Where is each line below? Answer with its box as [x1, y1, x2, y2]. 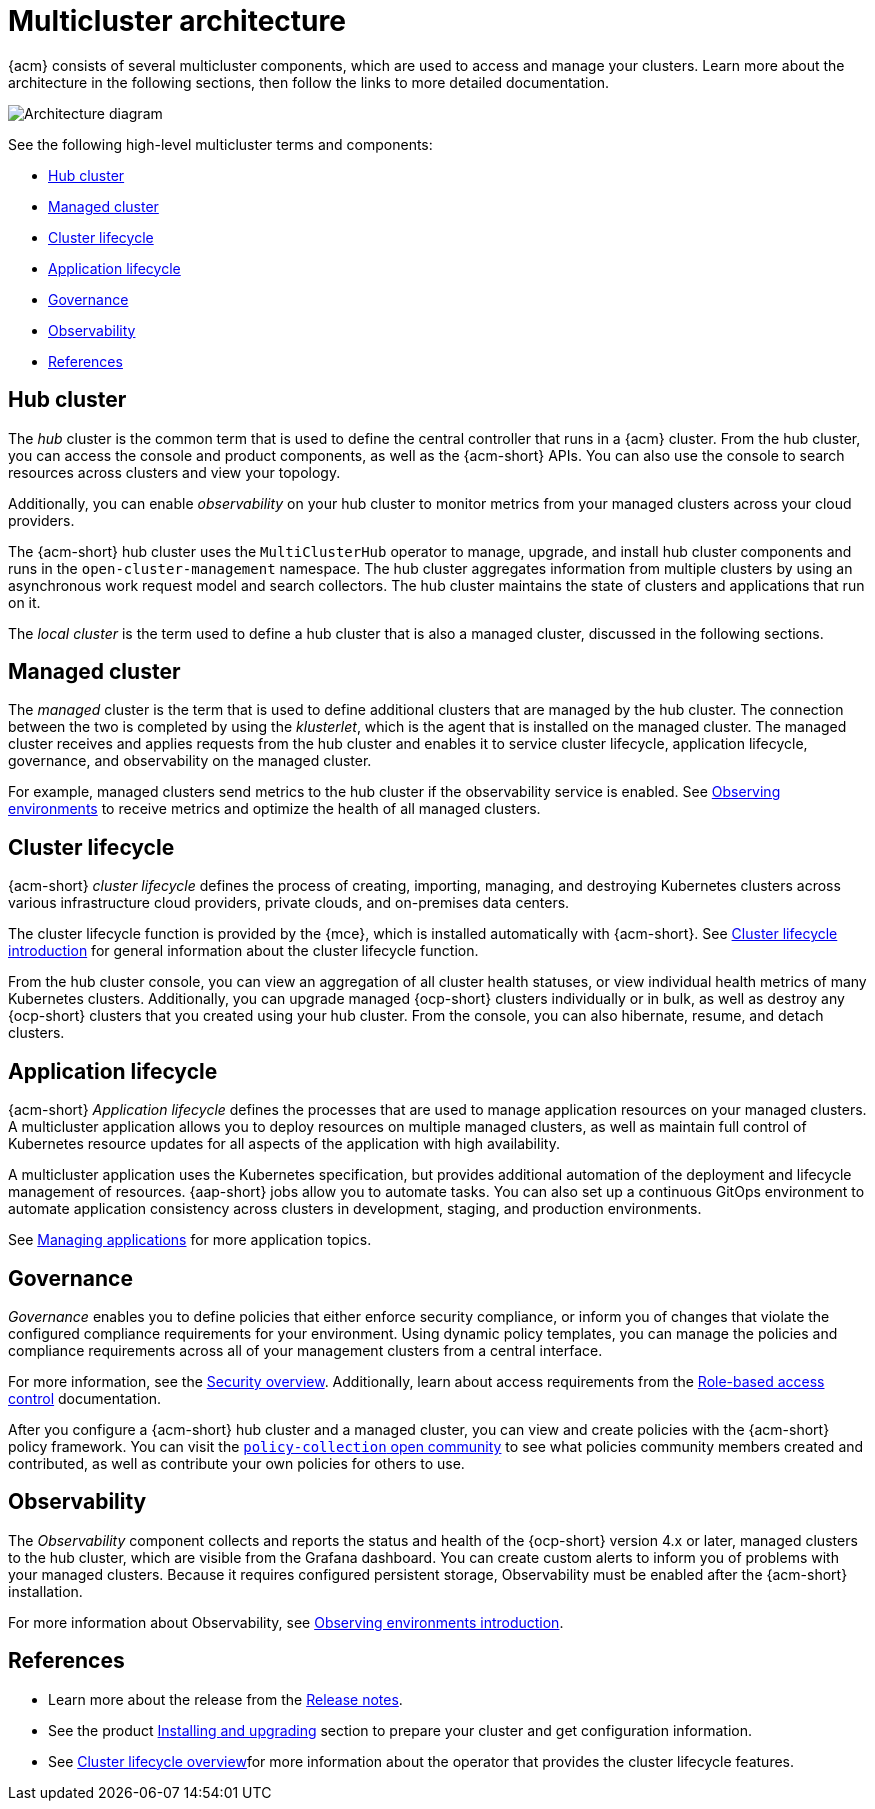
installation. [8, 1582, 83, 1600]
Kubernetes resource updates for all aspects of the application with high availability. [8, 1135, 560, 1153]
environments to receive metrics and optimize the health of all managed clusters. [8, 800, 541, 818]
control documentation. [8, 1389, 162, 1407]
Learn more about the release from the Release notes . [48, 1690, 403, 1708]
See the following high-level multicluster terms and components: [8, 135, 433, 153]
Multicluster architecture [8, 4, 346, 38]
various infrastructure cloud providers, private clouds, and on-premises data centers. [8, 894, 570, 912]
